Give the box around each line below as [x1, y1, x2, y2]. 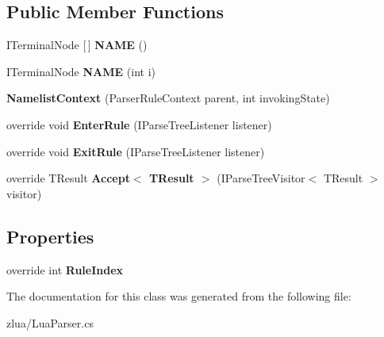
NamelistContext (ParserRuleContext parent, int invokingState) [6, 90, 330, 106]
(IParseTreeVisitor [217, 170, 305, 186]
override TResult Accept [6, 170, 130, 186]
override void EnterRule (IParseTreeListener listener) [6, 116, 272, 132]
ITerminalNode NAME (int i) [6, 63, 156, 79]
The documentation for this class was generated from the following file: [6, 288, 351, 304]
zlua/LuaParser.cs [6, 314, 94, 331]
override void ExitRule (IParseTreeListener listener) [6, 143, 265, 159]
